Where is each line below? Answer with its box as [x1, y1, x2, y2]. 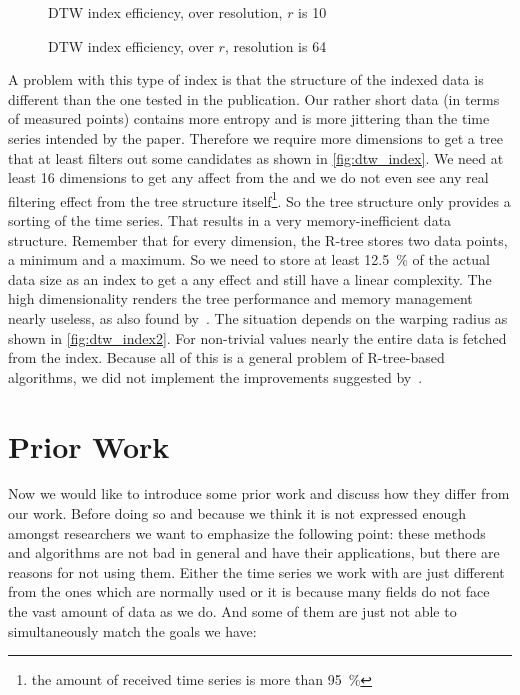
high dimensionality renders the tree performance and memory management [8, 288, 473, 309]
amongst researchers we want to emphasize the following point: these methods [8, 522, 486, 543]
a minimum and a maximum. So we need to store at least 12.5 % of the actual [8, 249, 490, 270]
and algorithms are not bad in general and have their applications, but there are [8, 542, 500, 563]
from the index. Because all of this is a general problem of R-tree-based [8, 347, 445, 368]
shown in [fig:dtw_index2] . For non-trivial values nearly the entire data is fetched [8, 327, 507, 348]
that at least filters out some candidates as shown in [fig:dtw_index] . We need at [8, 147, 504, 168]
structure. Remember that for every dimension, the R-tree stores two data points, [8, 229, 508, 250]
